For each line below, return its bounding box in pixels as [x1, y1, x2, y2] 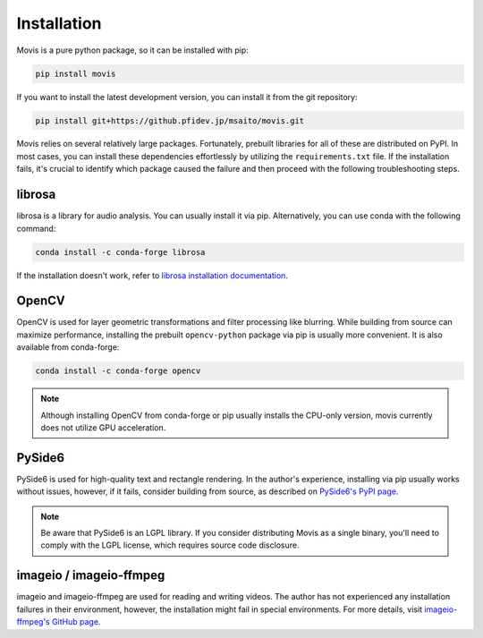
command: [16, 223, 56, 234]
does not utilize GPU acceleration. [40, 421, 166, 433]
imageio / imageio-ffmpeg [16, 568, 165, 583]
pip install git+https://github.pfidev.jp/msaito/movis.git [35, 115, 305, 125]
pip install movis [35, 68, 116, 79]
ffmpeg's [16, 617, 50, 627]
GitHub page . [51, 617, 101, 627]
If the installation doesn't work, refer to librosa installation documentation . [16, 269, 288, 281]
